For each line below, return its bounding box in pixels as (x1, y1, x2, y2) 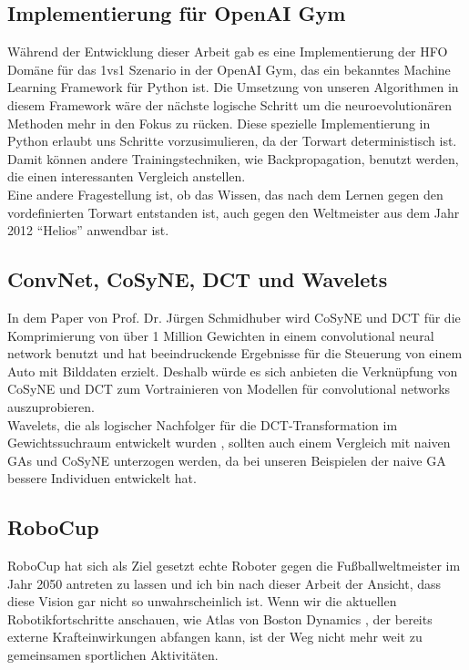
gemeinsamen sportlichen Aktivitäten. (7, 645, 219, 665)
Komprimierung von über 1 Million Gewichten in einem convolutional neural (7, 325, 434, 345)
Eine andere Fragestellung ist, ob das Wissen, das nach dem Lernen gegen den (7, 184, 444, 203)
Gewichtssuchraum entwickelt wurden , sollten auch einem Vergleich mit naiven (7, 433, 451, 452)
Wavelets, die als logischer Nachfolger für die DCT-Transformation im (7, 415, 398, 434)
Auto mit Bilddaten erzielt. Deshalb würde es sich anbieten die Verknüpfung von (7, 361, 458, 380)
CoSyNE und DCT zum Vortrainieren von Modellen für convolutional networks (7, 379, 451, 398)
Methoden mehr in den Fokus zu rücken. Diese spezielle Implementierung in (7, 113, 431, 132)
